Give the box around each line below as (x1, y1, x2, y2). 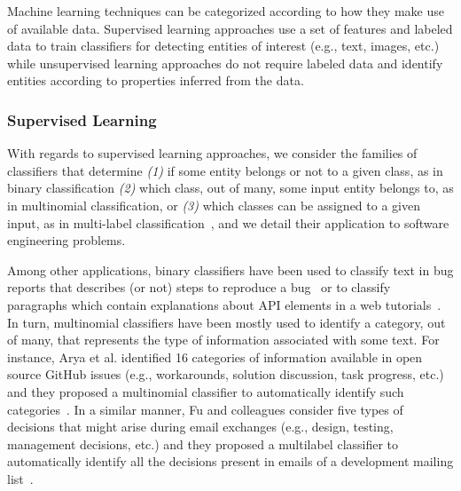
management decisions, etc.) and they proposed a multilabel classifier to (7, 434, 399, 453)
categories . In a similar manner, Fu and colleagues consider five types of (7, 400, 403, 418)
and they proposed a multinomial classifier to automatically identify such (7, 382, 404, 400)
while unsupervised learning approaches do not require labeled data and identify (7, 53, 443, 72)
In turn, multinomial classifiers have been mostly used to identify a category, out (7, 313, 446, 331)
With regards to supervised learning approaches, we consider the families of (7, 144, 418, 162)
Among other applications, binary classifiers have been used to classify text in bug (7, 260, 454, 279)
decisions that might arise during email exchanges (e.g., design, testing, (7, 417, 394, 436)
